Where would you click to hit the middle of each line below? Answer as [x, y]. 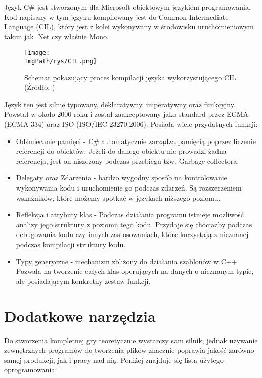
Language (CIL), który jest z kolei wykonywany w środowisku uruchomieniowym [129, 27]
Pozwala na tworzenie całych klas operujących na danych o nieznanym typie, [135, 271]
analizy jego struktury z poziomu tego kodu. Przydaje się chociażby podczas [134, 224]
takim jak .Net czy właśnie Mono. [56, 36]
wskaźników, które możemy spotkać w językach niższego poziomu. [118, 197]
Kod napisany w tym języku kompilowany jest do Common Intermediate [116, 16]
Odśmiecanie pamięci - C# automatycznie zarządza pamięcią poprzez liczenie [136, 141]
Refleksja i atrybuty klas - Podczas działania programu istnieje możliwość [130, 215]
